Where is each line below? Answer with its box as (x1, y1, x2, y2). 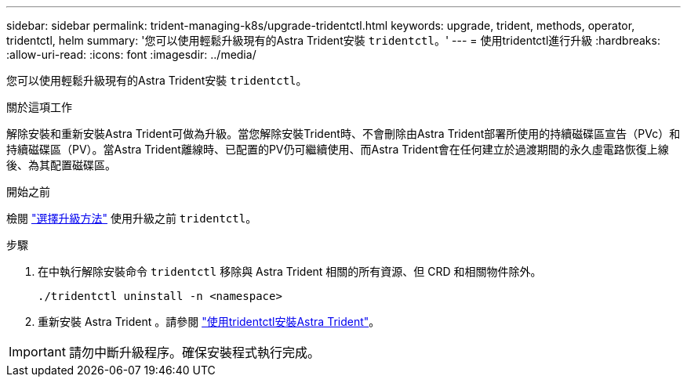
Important (9, 344, 66, 360)
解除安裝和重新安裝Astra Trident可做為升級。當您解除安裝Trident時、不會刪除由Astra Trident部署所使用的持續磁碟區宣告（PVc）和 (6, 127, 681, 140)
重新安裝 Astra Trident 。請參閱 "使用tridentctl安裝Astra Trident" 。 (38, 315, 380, 328)
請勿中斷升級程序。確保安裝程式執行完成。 (68, 345, 320, 360)
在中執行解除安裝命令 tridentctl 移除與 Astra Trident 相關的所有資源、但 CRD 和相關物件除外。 (38, 265, 542, 278)
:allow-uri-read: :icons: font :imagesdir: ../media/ (6, 48, 256, 61)
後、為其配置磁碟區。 (6, 158, 116, 172)
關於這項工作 (6, 100, 72, 114)
